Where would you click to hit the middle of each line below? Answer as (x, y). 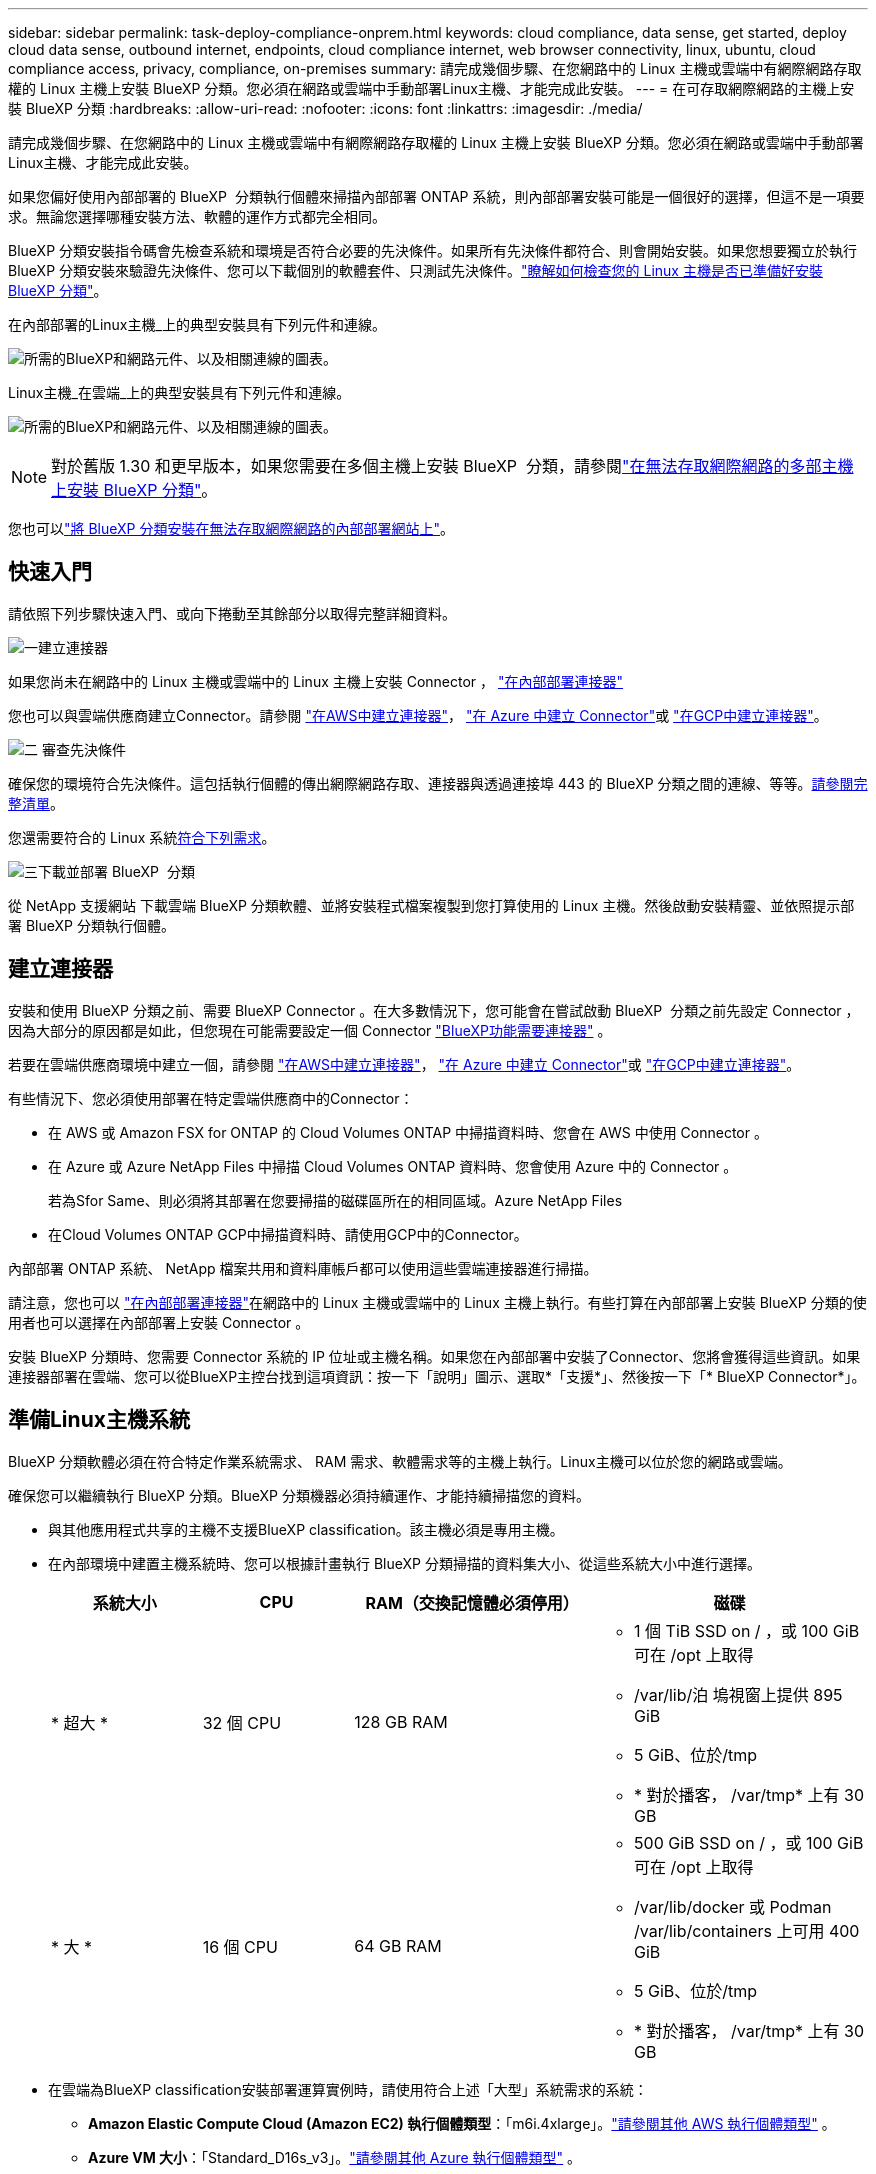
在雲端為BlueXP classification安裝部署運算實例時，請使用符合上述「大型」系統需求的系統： (348, 2089)
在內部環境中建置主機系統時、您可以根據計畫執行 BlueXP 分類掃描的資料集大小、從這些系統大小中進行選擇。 (404, 1563)
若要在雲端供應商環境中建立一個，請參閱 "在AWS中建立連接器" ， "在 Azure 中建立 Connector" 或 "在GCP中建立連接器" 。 (404, 1064)
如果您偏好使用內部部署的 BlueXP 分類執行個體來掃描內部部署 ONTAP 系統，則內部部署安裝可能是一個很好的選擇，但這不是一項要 (436, 196)
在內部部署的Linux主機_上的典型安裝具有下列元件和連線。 (197, 324)
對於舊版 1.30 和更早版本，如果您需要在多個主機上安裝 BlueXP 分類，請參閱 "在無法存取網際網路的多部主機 (452, 466)
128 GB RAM (401, 1721)
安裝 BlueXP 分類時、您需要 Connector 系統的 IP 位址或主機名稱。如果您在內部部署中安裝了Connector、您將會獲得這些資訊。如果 (434, 1356)
